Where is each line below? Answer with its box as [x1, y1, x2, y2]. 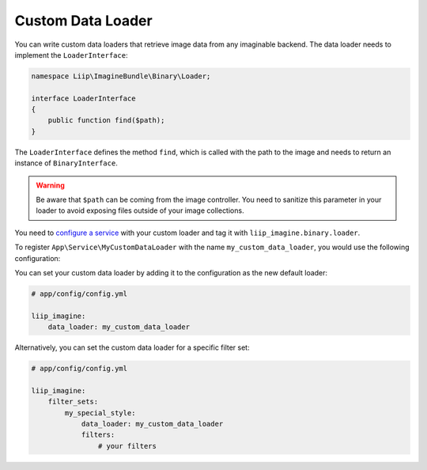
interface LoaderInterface [31, 93, 136, 103]
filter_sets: [47, 397, 99, 407]
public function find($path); [47, 116, 165, 125]
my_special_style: [64, 408, 136, 417]
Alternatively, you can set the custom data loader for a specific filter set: [14, 343, 250, 352]
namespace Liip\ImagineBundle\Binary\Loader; [31, 71, 211, 81]
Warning [36, 180, 65, 190]
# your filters [97, 442, 157, 450]
